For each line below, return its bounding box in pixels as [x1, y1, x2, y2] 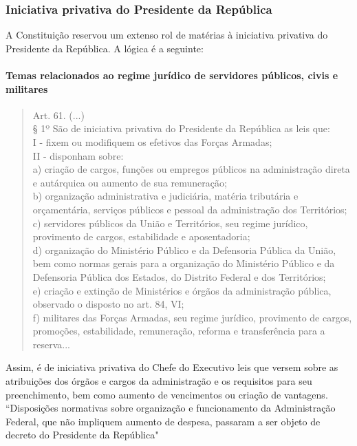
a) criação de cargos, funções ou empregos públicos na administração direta [32, 162, 350, 176]
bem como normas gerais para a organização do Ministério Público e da [32, 256, 335, 270]
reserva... [32, 337, 71, 351]
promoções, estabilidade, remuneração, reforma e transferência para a [32, 323, 325, 338]
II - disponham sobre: [32, 148, 124, 162]
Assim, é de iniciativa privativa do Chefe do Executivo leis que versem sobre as [6, 360, 338, 374]
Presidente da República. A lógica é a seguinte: [6, 41, 204, 55]
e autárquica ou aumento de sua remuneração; [32, 175, 227, 189]
